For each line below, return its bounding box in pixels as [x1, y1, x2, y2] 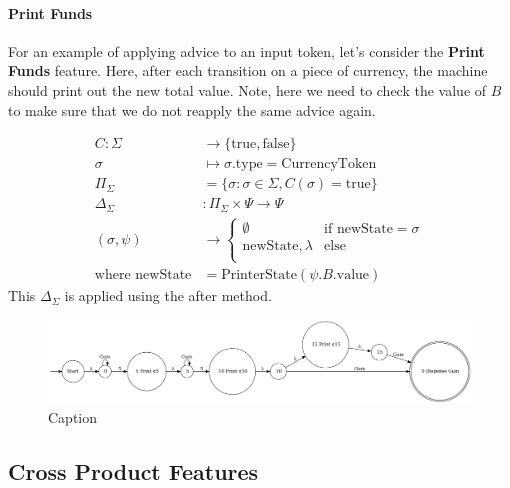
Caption [48, 406, 98, 427]
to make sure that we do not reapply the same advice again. [8, 99, 376, 120]
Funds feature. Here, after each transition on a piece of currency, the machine [8, 60, 488, 81]
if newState [324, 222, 393, 237]
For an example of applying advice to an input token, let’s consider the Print [8, 40, 485, 61]
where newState [94, 268, 192, 283]
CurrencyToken [281, 157, 377, 172]
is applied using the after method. [64, 285, 272, 306]
